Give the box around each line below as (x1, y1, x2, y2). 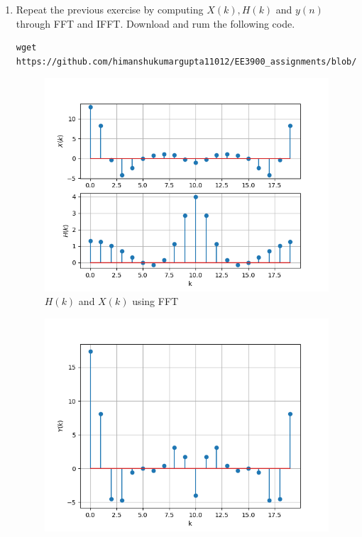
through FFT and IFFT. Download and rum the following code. (16, 16, 295, 31)
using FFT (132, 294, 179, 309)
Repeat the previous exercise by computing (16, 2, 204, 16)
